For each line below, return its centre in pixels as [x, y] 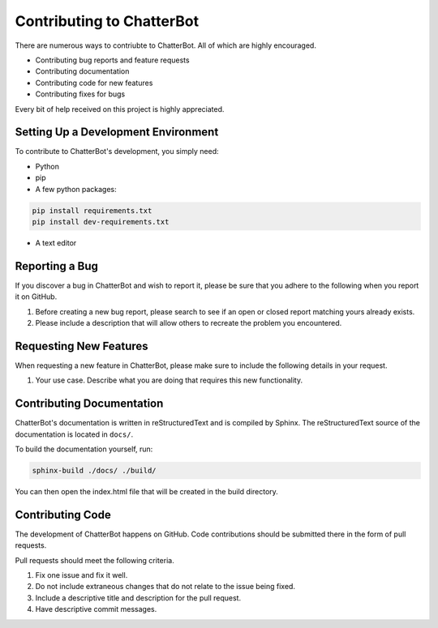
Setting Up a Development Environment [117, 132]
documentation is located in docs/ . [74, 434]
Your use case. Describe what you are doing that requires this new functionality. [169, 380]
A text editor [56, 242]
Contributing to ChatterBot [107, 21]
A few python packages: [76, 189]
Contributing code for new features [94, 83]
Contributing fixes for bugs [80, 94]
